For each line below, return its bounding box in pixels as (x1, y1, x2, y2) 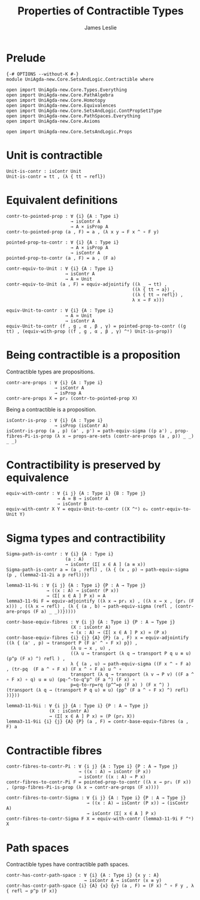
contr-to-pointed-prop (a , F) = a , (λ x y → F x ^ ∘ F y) (6, 229, 160, 235)
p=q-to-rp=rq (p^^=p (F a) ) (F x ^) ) (70, 682, 170, 688)
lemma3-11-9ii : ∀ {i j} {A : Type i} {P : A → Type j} (6, 703, 149, 709)
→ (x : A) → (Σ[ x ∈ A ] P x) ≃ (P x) (70, 630, 168, 636)
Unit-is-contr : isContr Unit (6, 168, 82, 174)
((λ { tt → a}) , (132, 286, 175, 293)
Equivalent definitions (6, 193, 118, 207)
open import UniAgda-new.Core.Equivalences (6, 102, 117, 108)
